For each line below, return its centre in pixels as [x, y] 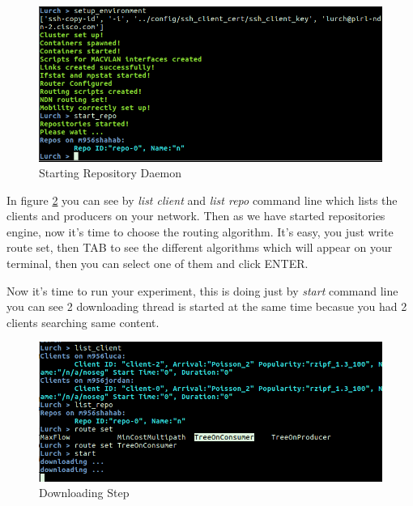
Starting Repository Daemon [110, 173]
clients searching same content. [83, 322]
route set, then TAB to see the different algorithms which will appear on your [200, 247]
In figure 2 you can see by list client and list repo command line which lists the [202, 200]
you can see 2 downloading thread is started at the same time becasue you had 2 [207, 306]
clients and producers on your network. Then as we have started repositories [196, 216]
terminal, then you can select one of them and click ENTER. [158, 264]
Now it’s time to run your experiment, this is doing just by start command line [202, 290]
